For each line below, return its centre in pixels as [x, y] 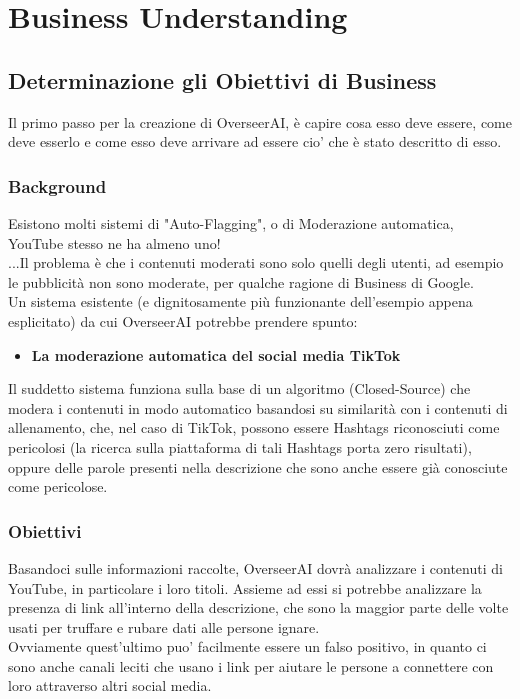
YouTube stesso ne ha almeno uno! [114, 242]
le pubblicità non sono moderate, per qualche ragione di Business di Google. [241, 281]
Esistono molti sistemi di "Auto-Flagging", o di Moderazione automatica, [231, 222]
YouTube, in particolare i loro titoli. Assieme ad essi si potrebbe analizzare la [245, 587]
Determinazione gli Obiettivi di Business [222, 79]
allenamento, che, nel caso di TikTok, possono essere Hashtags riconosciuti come [254, 427]
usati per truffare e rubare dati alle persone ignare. [164, 626]
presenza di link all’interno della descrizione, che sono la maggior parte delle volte [258, 607]
